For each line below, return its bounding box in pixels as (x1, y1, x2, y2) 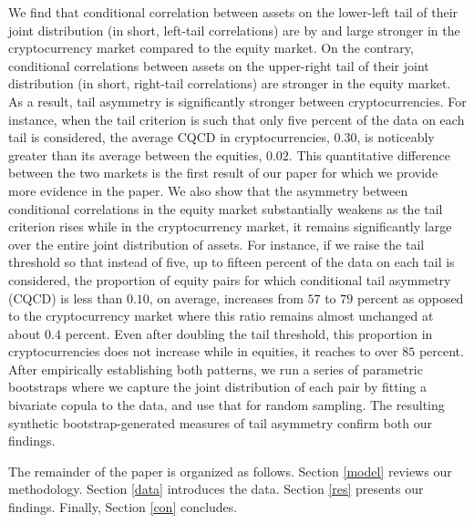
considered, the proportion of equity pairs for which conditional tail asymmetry (8, 270, 451, 289)
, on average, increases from (149, 288, 304, 307)
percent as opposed (356, 288, 464, 307)
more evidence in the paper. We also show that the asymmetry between (8, 180, 408, 200)
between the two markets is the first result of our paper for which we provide (8, 163, 438, 182)
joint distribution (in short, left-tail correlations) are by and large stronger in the (8, 20, 460, 39)
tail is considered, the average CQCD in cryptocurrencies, (8, 128, 330, 147)
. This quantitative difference (288, 145, 450, 164)
